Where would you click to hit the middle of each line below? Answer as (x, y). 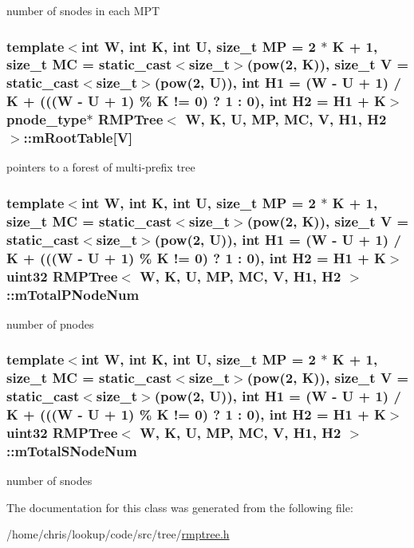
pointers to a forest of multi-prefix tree (101, 167)
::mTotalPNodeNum (73, 294)
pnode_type (47, 119)
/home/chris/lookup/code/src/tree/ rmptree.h (118, 534)
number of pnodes (50, 323)
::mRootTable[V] (78, 138)
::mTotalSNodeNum (72, 450)
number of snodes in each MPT (83, 10)
